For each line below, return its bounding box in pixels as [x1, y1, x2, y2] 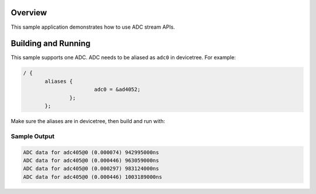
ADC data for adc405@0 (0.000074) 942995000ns [23, 149, 159, 155]
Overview [11, 8, 47, 18]
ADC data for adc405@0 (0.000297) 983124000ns [23, 165, 159, 172]
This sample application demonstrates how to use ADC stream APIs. [11, 23, 176, 30]
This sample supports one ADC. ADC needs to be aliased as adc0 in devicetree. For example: [11, 54, 236, 61]
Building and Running [11, 39, 91, 49]
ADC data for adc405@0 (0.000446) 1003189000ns [23, 173, 162, 180]
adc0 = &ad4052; [94, 86, 140, 93]
